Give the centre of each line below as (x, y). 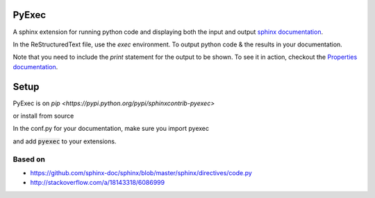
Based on (29, 159)
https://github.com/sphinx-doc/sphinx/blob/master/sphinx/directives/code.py (141, 172)
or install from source (43, 116)
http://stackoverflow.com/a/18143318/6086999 (98, 183)
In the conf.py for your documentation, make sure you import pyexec (111, 129)
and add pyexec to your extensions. (65, 141)
